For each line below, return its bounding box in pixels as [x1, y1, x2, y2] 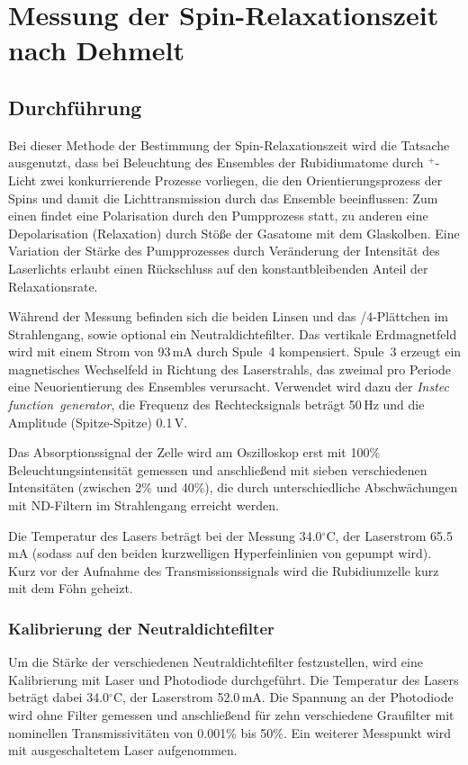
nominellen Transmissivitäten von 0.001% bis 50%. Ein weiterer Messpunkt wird [8, 723, 451, 742]
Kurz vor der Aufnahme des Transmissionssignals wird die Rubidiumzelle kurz [8, 561, 439, 580]
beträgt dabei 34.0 [8, 688, 110, 706]
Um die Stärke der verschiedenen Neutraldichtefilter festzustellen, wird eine [8, 652, 423, 671]
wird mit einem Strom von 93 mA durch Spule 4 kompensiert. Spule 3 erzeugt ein [8, 342, 462, 361]
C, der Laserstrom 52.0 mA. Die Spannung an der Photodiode [112, 688, 454, 706]
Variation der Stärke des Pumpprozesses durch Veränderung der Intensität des [8, 241, 440, 260]
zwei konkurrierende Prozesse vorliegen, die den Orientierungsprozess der [40, 170, 443, 189]
